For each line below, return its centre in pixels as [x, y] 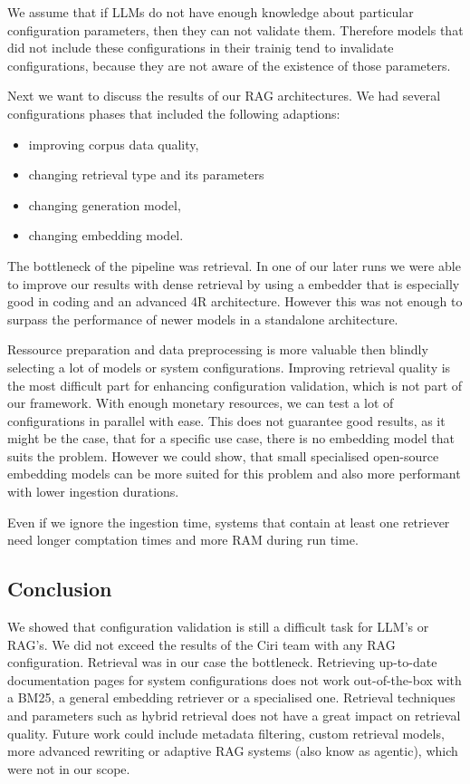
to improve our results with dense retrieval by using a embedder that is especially [234, 283]
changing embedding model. [106, 235]
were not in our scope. [69, 768]
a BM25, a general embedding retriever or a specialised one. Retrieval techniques [231, 697]
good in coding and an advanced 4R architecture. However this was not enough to [235, 301]
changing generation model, [105, 204]
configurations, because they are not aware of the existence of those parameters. [229, 65]
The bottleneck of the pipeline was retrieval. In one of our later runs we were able [234, 265]
